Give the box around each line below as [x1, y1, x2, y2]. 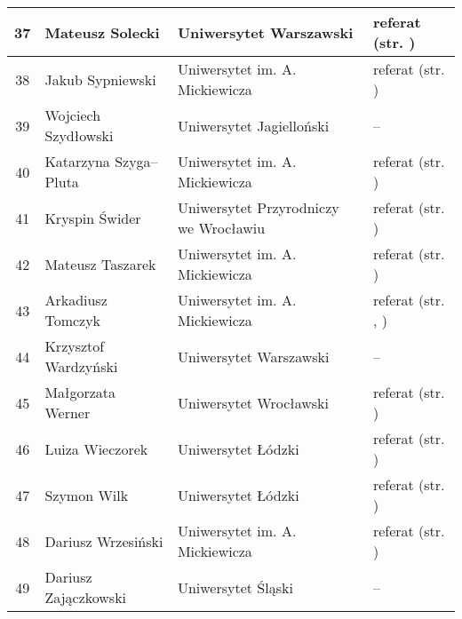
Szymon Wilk [44, 484, 129, 505]
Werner [44, 402, 91, 423]
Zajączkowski [44, 587, 127, 607]
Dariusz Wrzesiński [44, 530, 163, 552]
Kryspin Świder [44, 207, 141, 228]
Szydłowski [44, 125, 114, 146]
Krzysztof [44, 336, 105, 356]
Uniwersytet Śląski [177, 576, 293, 598]
